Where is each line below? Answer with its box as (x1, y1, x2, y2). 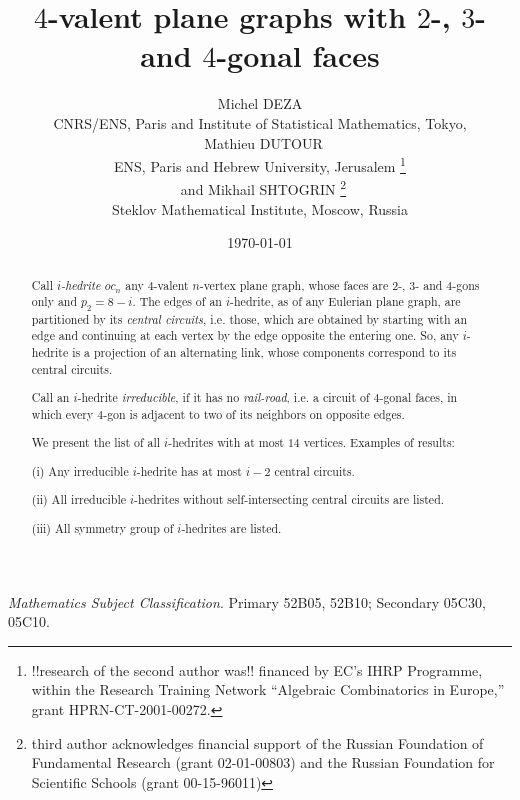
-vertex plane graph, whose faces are (199, 276, 389, 293)
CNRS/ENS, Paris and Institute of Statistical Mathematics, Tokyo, (53, 112, 467, 133)
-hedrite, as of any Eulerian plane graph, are (230, 293, 461, 310)
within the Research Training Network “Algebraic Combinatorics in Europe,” (31, 679, 505, 700)
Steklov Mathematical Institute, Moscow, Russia (111, 198, 409, 219)
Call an (31, 389, 70, 406)
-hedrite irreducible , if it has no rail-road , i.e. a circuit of (77, 389, 370, 406)
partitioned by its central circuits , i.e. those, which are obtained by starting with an (31, 310, 468, 327)
